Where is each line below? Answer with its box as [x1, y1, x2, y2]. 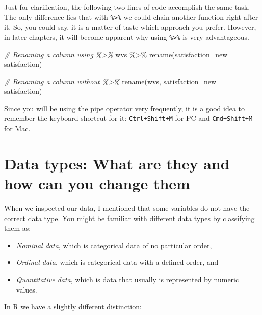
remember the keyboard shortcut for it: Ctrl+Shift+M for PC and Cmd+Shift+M [4, 113, 253, 124]
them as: [4, 223, 31, 233]
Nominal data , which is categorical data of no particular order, [16, 239, 212, 250]
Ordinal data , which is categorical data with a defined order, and [16, 257, 219, 268]
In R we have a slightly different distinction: [4, 301, 142, 312]
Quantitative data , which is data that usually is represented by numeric [16, 274, 239, 284]
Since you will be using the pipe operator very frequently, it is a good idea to [4, 103, 245, 113]
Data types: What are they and [4, 153, 230, 174]
